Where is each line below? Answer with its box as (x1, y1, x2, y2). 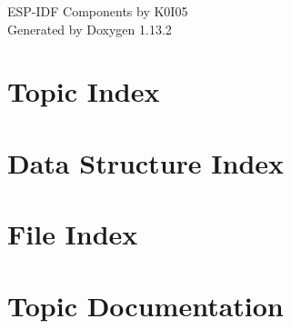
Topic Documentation (7, 286, 284, 324)
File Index (7, 215, 138, 253)
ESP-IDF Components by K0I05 (7, 2, 188, 20)
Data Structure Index (7, 144, 285, 181)
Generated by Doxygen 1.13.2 (7, 19, 172, 38)
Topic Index (7, 73, 160, 110)
